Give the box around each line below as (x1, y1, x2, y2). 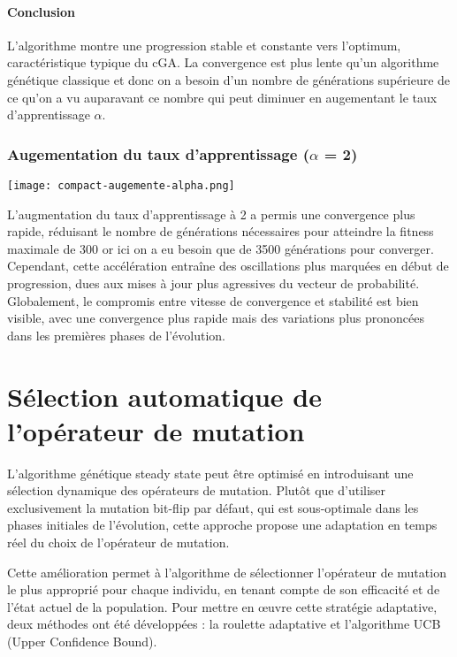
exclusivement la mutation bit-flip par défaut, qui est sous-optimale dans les (7, 498, 419, 516)
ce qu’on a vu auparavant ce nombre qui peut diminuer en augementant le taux (7, 88, 438, 106)
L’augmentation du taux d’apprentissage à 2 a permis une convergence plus (7, 204, 415, 223)
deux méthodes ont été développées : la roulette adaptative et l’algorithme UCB (7, 615, 441, 633)
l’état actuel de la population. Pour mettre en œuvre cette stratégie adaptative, (7, 597, 438, 615)
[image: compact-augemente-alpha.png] (7, 179, 235, 192)
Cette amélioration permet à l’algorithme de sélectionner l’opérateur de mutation (7, 562, 446, 581)
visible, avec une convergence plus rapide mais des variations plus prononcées (7, 309, 424, 327)
